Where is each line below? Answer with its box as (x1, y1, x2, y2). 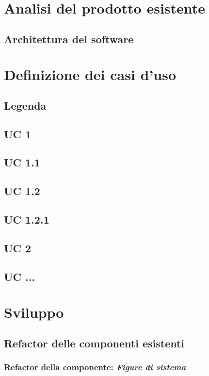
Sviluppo (4, 302, 64, 322)
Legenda (4, 98, 47, 113)
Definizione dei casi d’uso (4, 65, 177, 84)
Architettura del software (4, 31, 134, 46)
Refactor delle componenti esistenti (4, 335, 185, 350)
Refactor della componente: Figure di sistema (4, 361, 186, 373)
